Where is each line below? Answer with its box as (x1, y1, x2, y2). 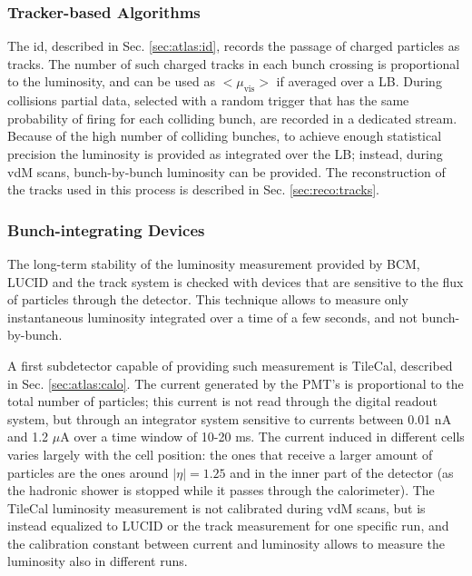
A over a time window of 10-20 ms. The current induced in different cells (60, 427, 465, 446)
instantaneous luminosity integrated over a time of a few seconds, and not (7, 307, 418, 326)
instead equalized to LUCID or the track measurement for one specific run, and (7, 516, 449, 535)
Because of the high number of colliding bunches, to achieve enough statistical (7, 126, 442, 145)
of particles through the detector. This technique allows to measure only (7, 290, 408, 309)
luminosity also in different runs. (7, 551, 188, 571)
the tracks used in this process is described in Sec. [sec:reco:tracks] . (7, 180, 379, 199)
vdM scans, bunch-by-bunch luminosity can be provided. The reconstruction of (7, 162, 446, 181)
